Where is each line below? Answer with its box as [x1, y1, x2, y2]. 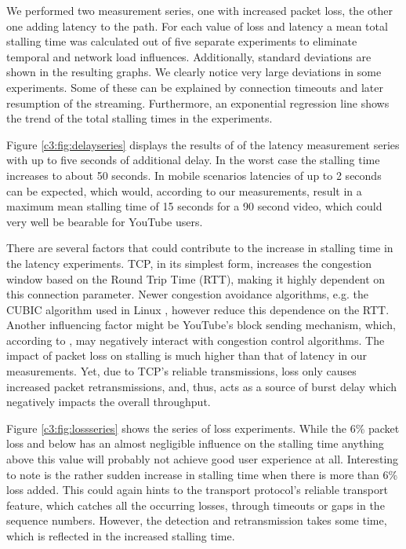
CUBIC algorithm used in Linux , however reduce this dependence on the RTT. [6, 301, 390, 317]
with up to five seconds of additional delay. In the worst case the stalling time [6, 152, 380, 168]
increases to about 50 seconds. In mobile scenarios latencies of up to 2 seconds [6, 167, 382, 183]
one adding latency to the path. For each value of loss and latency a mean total [6, 17, 388, 34]
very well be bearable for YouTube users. [6, 213, 203, 229]
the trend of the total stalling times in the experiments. [6, 110, 273, 126]
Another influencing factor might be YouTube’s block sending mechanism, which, [6, 317, 396, 333]
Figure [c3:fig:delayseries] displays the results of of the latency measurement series [6, 136, 400, 152]
